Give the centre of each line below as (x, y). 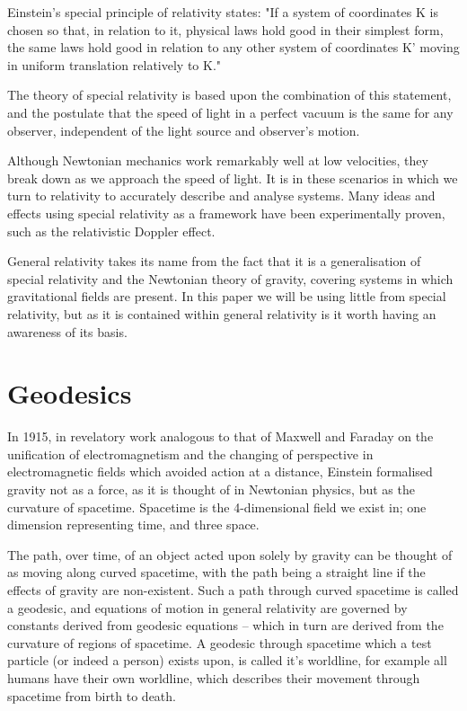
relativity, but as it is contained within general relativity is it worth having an (222, 313)
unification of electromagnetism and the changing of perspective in (190, 453)
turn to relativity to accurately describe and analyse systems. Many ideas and (221, 196)
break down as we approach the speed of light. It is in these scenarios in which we (233, 178)
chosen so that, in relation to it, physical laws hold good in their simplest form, (225, 29)
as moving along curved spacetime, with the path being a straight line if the (216, 572)
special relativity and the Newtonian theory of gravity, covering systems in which (230, 278)
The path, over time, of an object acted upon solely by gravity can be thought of (230, 554)
